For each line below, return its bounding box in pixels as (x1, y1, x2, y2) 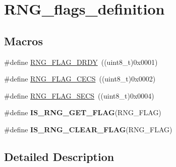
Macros (4, 33, 43, 48)
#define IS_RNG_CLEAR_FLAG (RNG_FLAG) (4, 124, 172, 134)
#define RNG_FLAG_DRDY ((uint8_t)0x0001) (4, 56, 158, 67)
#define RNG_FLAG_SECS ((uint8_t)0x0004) (4, 90, 154, 101)
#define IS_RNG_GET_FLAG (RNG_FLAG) (4, 107, 161, 118)
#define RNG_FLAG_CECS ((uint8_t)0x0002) (4, 73, 156, 84)
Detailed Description (4, 148, 114, 164)
